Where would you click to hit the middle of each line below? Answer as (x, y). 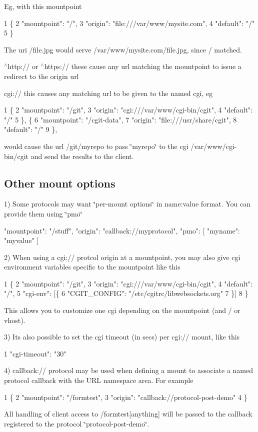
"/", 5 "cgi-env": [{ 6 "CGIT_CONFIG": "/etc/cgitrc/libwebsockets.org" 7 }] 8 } (126, 293)
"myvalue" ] (21, 240)
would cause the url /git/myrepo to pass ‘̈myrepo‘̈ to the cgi (96, 146)
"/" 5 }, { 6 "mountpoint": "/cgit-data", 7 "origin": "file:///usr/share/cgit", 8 (120, 119)
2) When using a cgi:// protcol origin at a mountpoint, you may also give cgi (122, 257)
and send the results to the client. (82, 156)
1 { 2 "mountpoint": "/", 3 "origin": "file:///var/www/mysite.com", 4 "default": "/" (129, 23)
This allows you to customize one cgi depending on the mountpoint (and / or (122, 310)
